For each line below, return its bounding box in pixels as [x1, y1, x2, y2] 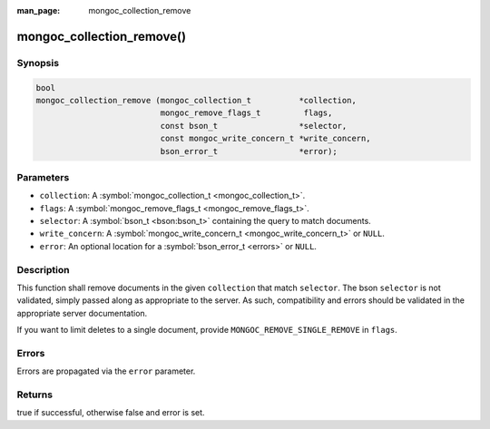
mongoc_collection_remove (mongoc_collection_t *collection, [35, 95, 358, 105]
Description [16, 263, 70, 276]
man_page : [16, 5, 61, 15]
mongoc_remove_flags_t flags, [160, 108, 333, 118]
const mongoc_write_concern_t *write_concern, [160, 133, 371, 144]
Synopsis [16, 56, 59, 69]
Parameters [16, 171, 70, 183]
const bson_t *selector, [160, 121, 348, 131]
